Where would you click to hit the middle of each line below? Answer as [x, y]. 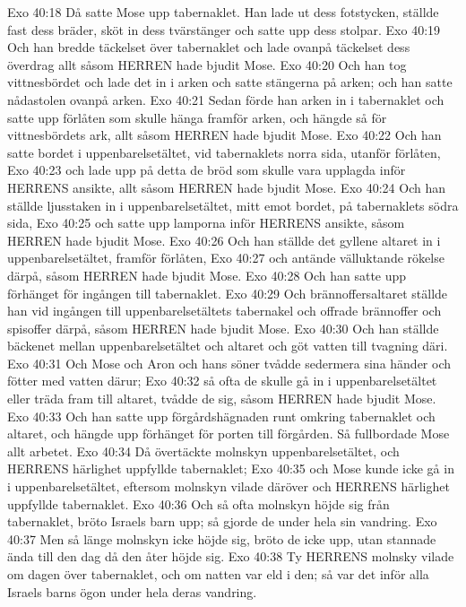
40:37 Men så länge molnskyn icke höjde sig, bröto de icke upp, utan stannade [222, 538]
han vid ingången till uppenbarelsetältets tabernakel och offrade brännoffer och [224, 311]
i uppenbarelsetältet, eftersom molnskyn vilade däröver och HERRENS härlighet [229, 486]
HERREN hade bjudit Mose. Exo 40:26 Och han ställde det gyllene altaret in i [224, 240]
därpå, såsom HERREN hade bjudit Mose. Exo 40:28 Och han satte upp [207, 275]
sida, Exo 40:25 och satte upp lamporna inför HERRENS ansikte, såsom [206, 223]
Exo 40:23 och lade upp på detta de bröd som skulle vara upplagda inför [207, 170]
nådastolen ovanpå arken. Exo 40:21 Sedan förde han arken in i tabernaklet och [226, 99]
